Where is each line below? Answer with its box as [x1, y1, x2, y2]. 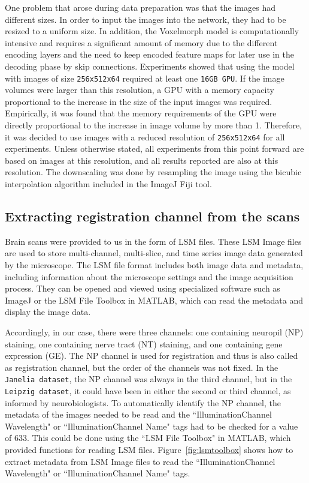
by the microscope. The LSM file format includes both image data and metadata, [5, 259, 304, 271]
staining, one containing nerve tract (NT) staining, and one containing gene [5, 337, 283, 350]
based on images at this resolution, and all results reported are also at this [5, 154, 278, 166]
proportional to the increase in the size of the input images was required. [5, 95, 272, 107]
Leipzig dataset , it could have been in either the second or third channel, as [5, 385, 291, 397]
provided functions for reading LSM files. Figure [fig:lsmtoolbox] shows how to [5, 443, 293, 456]
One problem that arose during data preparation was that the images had [5, 1, 275, 13]
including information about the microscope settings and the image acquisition [5, 270, 293, 283]
